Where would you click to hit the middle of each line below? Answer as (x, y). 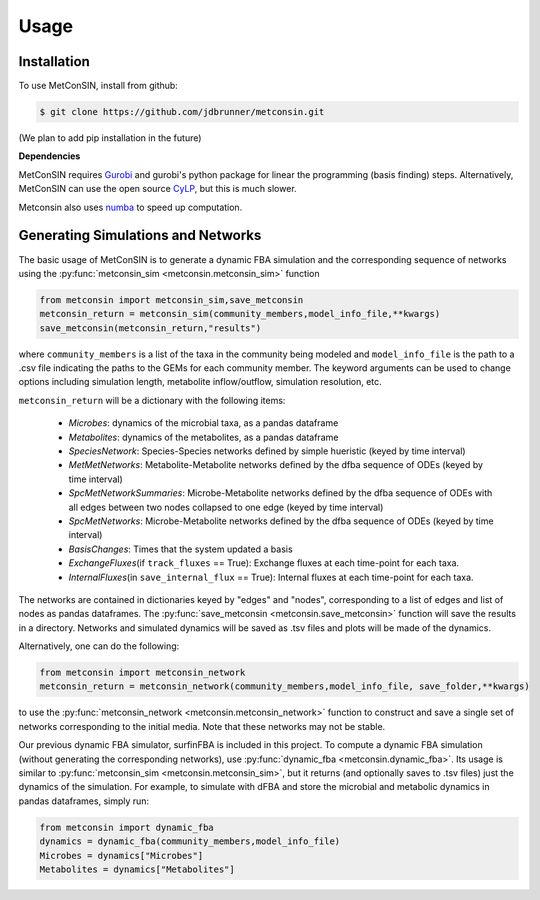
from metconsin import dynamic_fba (126, 827)
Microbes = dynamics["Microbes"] (121, 855)
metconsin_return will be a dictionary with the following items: (152, 400)
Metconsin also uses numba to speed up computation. (130, 207)
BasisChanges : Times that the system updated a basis (181, 549)
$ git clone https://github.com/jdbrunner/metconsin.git (182, 112)
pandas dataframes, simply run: (84, 801)
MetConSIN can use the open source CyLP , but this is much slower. (157, 189)
